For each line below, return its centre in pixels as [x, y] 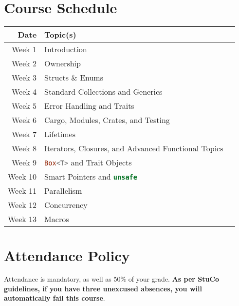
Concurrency [66, 205]
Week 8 [24, 148]
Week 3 [24, 78]
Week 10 [22, 177]
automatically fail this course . [55, 298]
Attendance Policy [67, 255]
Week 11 [22, 191]
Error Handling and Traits [89, 106]
